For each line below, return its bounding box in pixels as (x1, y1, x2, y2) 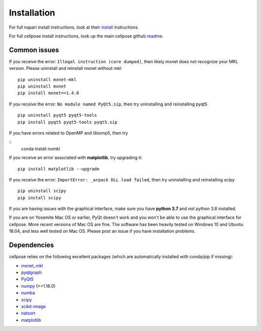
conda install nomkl (21, 146, 60, 152)
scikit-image (21, 303, 46, 309)
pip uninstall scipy (17, 188, 66, 194)
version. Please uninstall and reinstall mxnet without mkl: (9, 66, 122, 71)
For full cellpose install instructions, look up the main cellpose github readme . (9, 33, 164, 39)
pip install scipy (17, 195, 62, 200)
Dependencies (9, 241, 54, 249)
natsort (21, 310, 36, 316)
